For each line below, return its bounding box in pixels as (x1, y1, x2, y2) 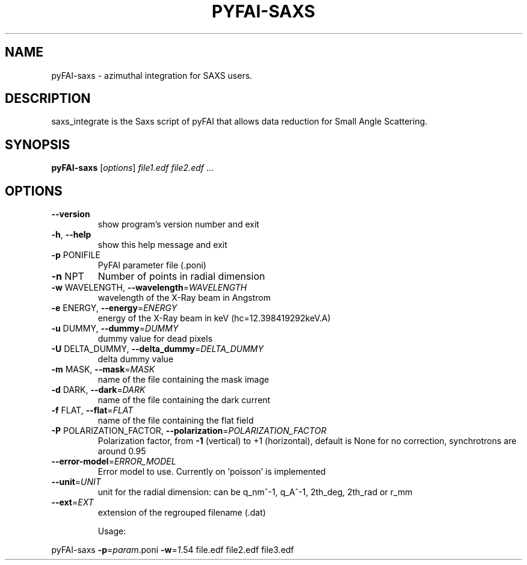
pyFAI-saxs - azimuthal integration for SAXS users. (51, 70, 253, 81)
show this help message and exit (97, 239, 227, 250)
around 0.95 (97, 446, 146, 457)
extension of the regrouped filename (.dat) (97, 507, 266, 518)
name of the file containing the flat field (97, 415, 254, 426)
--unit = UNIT (51, 477, 101, 487)
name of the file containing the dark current (97, 395, 271, 406)
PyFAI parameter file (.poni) (97, 260, 206, 271)
